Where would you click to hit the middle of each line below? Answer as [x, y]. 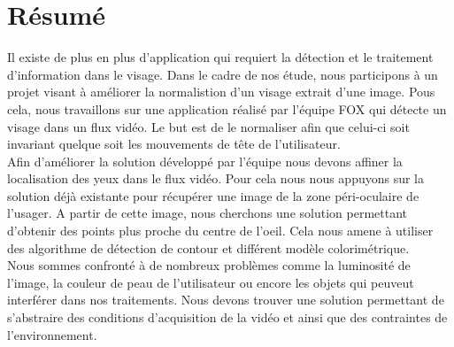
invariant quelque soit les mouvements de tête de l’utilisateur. [174, 144]
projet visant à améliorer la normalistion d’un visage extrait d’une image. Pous [221, 92]
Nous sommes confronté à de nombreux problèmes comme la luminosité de [209, 265]
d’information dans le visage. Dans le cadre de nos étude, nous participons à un [223, 74]
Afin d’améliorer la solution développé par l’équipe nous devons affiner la [205, 161]
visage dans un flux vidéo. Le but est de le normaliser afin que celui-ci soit [208, 126]
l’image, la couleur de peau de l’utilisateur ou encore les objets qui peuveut [211, 282]
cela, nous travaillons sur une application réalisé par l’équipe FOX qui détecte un [227, 108]
